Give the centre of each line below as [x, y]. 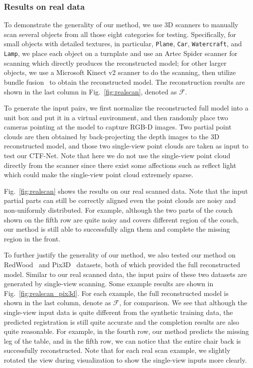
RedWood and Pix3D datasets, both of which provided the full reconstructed [122, 264]
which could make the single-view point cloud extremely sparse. [99, 175]
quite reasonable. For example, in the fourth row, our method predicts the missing [126, 331]
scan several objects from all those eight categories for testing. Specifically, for [120, 34]
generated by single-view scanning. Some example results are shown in [109, 284]
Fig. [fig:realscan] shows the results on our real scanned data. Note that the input [126, 191]
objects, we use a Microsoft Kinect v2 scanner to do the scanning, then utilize [120, 72]
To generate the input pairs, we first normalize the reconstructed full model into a [126, 108]
